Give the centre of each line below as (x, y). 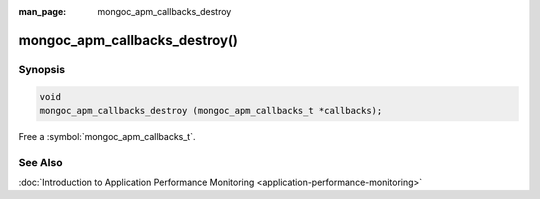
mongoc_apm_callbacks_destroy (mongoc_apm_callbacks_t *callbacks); (211, 110)
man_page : (42, 11)
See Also (40, 162)
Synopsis (41, 69)
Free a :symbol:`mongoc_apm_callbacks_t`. (107, 136)
